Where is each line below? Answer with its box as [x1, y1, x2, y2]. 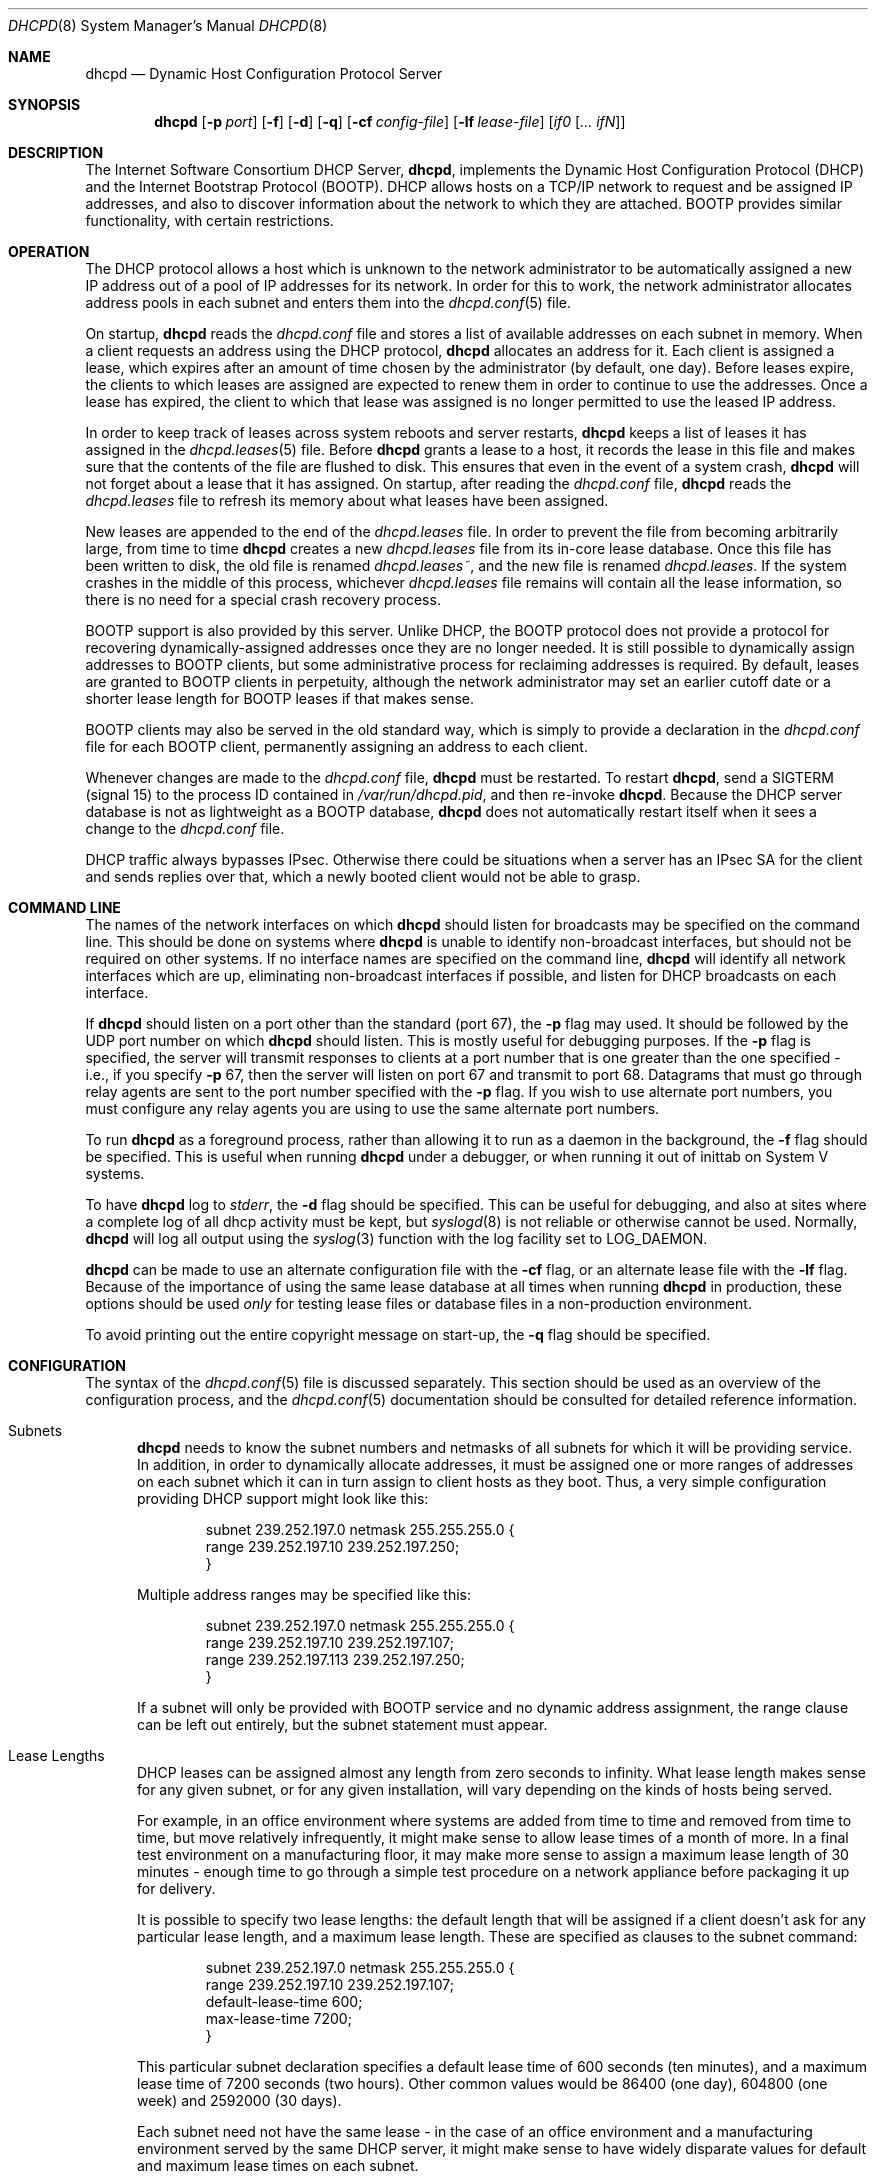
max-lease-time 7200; [205, 2010, 352, 2027]
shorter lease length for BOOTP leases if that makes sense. [85, 690, 475, 707]
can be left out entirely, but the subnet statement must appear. [137, 1716, 548, 1733]
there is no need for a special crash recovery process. [85, 591, 441, 608]
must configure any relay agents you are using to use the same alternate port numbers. [85, 1100, 660, 1117]
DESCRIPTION [8, 144, 104, 161]
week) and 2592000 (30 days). [137, 2092, 342, 2109]
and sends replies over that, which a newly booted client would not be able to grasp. [85, 868, 641, 885]
